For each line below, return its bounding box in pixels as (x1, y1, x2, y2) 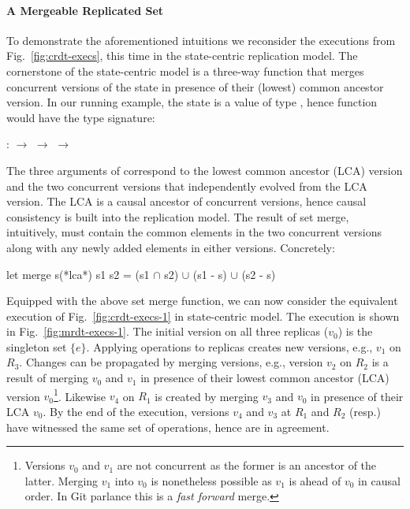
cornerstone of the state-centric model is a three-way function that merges (6, 62, 364, 79)
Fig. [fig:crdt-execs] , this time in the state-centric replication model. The (6, 47, 358, 64)
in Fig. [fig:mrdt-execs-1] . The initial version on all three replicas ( (6, 323, 329, 340)
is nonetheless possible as (151, 472, 272, 489)
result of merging (6, 370, 88, 386)
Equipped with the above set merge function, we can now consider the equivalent (6, 292, 398, 309)
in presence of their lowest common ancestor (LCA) (140, 370, 389, 386)
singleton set (6, 338, 67, 355)
